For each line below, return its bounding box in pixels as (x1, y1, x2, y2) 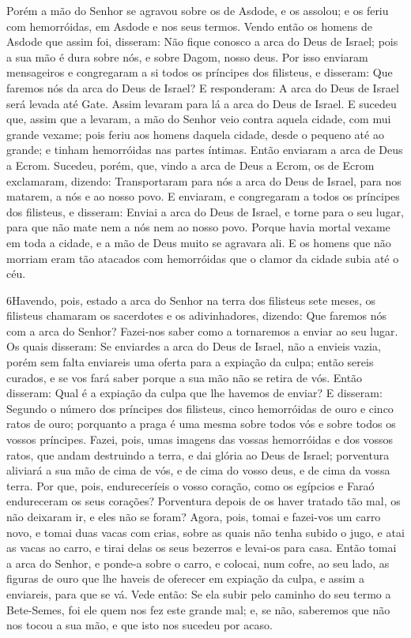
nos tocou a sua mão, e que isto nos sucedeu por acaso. (6, 617, 273, 633)
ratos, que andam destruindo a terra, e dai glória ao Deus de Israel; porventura (6, 446, 390, 463)
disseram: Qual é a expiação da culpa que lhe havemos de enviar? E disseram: (6, 385, 383, 401)
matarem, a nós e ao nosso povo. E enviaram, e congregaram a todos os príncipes (6, 188, 400, 205)
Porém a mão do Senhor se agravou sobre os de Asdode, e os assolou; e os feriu (6, 2, 389, 18)
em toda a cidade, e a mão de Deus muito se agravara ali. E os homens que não (6, 234, 391, 250)
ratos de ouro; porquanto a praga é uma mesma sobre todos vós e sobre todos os (6, 415, 396, 432)
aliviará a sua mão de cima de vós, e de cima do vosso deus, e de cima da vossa (6, 462, 390, 478)
